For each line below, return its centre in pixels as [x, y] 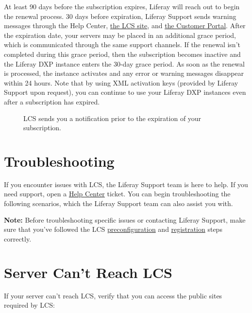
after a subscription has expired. [52, 101]
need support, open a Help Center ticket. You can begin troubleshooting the [117, 194]
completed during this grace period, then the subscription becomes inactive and [122, 54]
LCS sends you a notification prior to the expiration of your [112, 118]
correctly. [18, 238]
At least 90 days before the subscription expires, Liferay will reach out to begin [122, 6]
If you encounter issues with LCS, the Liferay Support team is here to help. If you [126, 184]
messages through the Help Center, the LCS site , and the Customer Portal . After [125, 26]
